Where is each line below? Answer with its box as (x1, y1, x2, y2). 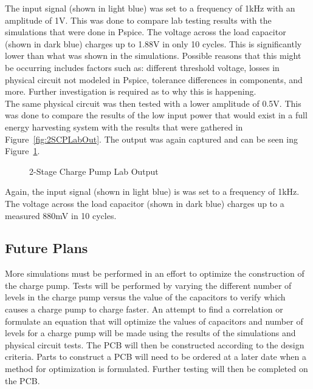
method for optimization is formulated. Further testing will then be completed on (5, 362, 308, 375)
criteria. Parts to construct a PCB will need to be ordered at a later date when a (5, 350, 307, 363)
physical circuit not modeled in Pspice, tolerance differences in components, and (5, 73, 303, 86)
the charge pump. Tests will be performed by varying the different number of (5, 279, 292, 291)
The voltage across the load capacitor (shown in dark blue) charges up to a (5, 197, 284, 209)
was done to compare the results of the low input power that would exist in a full (5, 109, 308, 121)
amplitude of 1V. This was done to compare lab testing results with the (5, 13, 272, 26)
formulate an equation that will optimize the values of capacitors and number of (5, 314, 303, 327)
